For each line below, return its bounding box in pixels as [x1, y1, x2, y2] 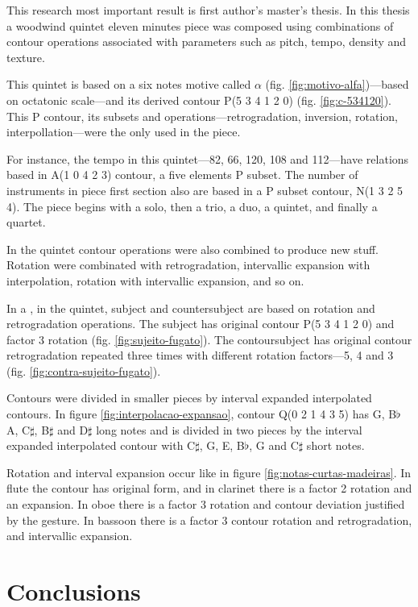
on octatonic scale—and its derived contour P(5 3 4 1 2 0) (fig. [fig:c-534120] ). [6, 91, 391, 108]
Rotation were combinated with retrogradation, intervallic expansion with [6, 256, 370, 273]
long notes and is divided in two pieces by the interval [96, 421, 362, 438]
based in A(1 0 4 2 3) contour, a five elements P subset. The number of [6, 166, 358, 183]
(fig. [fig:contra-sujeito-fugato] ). [6, 362, 161, 379]
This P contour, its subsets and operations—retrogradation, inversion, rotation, [6, 107, 399, 124]
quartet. [6, 214, 46, 231]
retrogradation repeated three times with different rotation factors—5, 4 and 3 [6, 347, 394, 364]
